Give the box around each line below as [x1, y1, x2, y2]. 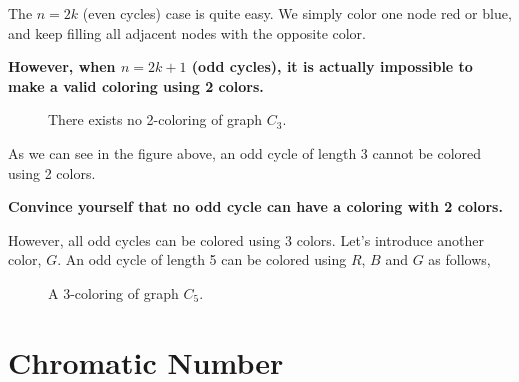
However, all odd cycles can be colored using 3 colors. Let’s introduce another [8, 229, 484, 250]
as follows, [428, 249, 491, 270]
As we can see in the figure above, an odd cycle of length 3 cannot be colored [8, 142, 482, 163]
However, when [8, 56, 116, 77]
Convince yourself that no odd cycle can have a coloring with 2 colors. [8, 196, 503, 217]
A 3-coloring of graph [48, 282, 179, 303]
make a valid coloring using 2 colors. [8, 75, 264, 96]
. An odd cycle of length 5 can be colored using [57, 249, 347, 270]
